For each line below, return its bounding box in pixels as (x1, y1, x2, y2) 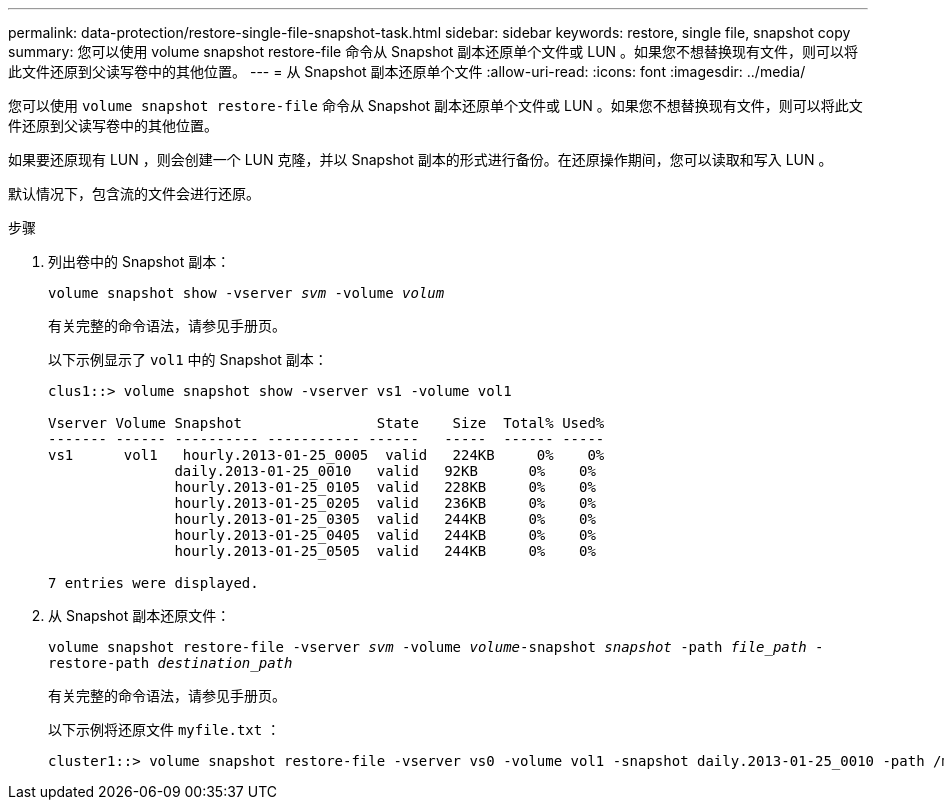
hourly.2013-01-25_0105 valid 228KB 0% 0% (174, 479, 596, 495)
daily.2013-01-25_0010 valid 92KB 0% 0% (174, 463, 596, 479)
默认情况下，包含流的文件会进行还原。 (8, 185, 260, 202)
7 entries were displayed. (48, 575, 259, 591)
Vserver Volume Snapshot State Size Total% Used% (48, 415, 605, 431)
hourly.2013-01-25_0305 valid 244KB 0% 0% (174, 511, 596, 527)
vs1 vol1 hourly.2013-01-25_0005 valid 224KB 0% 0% (48, 447, 605, 463)
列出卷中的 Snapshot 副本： (48, 253, 231, 270)
